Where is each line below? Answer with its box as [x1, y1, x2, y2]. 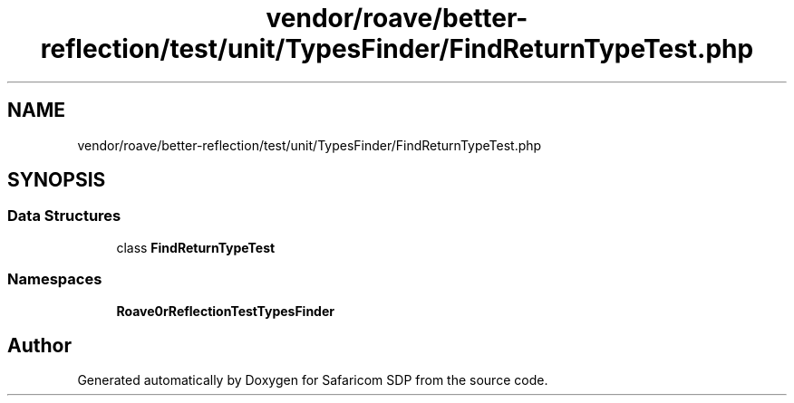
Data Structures [7, 206, 121, 225]
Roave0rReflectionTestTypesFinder [116, 302, 334, 319]
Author [7, 333, 72, 357]
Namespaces [7, 270, 102, 289]
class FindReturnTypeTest [116, 239, 276, 255]
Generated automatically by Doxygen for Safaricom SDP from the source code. [77, 372, 548, 389]
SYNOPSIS [7, 168, 106, 192]
